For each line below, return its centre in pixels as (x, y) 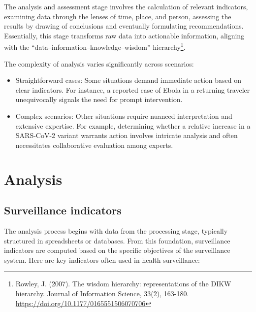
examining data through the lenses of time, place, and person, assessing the (118, 16)
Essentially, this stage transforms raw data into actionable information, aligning (124, 35)
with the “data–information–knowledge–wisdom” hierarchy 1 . (95, 46)
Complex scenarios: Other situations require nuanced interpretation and (124, 116)
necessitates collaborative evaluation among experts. (94, 145)
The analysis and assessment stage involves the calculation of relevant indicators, (126, 6)
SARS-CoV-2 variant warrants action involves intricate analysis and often (127, 135)
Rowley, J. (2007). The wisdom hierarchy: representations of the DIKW (123, 284)
